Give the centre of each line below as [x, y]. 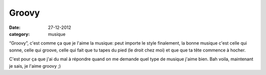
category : [19, 34]
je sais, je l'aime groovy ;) [35, 66]
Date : [15, 27]
